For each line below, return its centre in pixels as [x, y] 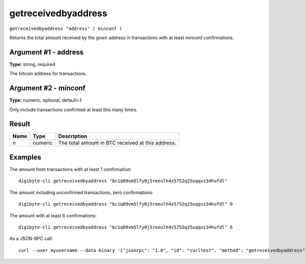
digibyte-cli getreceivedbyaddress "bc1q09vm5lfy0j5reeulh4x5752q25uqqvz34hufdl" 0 [126, 204]
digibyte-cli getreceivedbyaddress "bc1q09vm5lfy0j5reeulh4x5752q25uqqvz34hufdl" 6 [126, 227]
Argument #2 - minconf [48, 88]
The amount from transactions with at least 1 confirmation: [70, 169]
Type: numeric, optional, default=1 [45, 100]
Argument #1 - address [47, 52]
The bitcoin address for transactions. [48, 74]
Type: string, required [32, 64]
